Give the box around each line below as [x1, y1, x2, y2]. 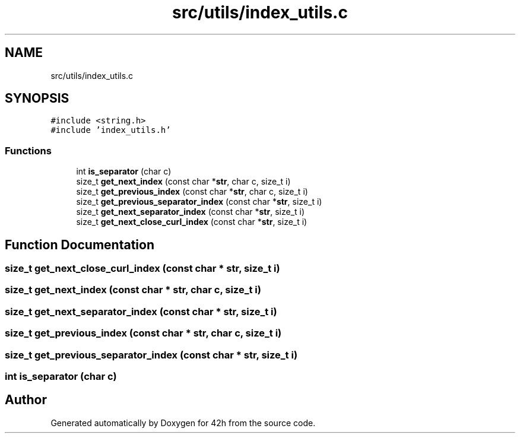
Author [5, 392, 47, 408]
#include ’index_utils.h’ [50, 125, 171, 135]
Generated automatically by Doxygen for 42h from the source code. [50, 417, 316, 428]
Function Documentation [5, 237, 154, 252]
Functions [5, 144, 52, 157]
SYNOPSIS [5, 91, 69, 106]
